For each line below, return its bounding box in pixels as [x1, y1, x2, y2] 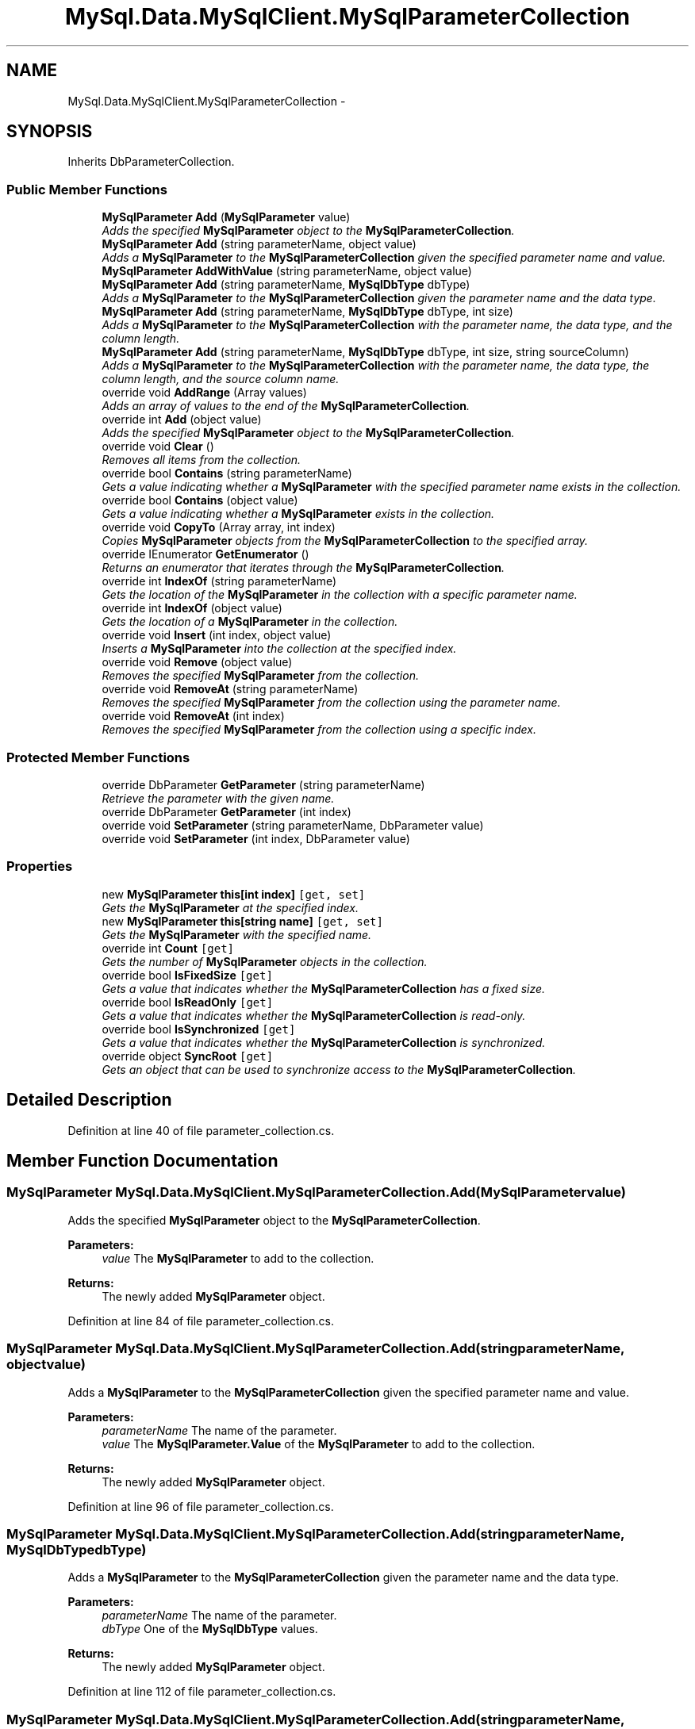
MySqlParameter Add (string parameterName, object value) [102, 237, 417, 251]
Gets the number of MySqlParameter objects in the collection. [102, 954, 428, 968]
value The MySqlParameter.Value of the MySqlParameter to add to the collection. [102, 1436, 536, 1451]
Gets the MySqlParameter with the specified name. [102, 927, 372, 941]
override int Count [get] [102, 941, 235, 955]
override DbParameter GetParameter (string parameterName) [102, 777, 425, 792]
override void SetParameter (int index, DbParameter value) [102, 831, 410, 845]
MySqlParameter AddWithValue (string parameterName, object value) [102, 264, 472, 278]
